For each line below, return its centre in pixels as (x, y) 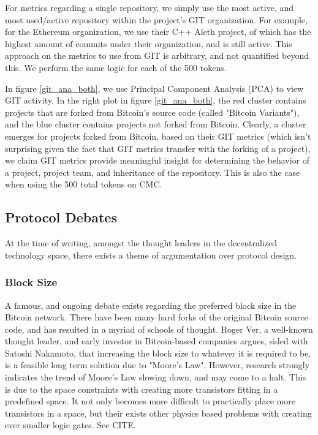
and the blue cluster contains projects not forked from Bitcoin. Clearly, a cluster (156, 124)
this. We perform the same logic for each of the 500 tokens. (116, 67)
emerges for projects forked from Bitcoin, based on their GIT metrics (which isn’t (158, 136)
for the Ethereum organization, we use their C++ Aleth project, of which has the (158, 32)
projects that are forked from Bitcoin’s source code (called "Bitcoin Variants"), (152, 112)
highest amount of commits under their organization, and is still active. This (149, 43)
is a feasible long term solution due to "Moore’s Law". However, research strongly (157, 365)
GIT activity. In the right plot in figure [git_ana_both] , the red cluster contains (156, 100)
